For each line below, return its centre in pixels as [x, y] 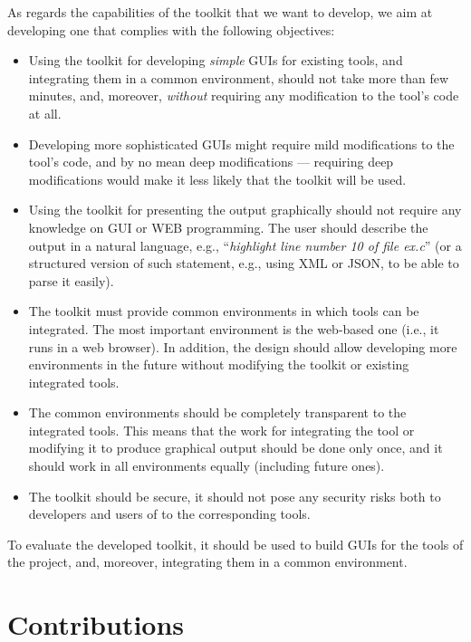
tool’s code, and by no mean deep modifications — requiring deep [211, 162]
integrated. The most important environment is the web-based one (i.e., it [234, 328]
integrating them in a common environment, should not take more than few [239, 77]
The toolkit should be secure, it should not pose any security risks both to [235, 496]
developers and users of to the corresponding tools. [169, 514]
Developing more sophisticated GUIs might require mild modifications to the [241, 144]
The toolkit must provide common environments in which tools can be [224, 311]
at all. [45, 113]
